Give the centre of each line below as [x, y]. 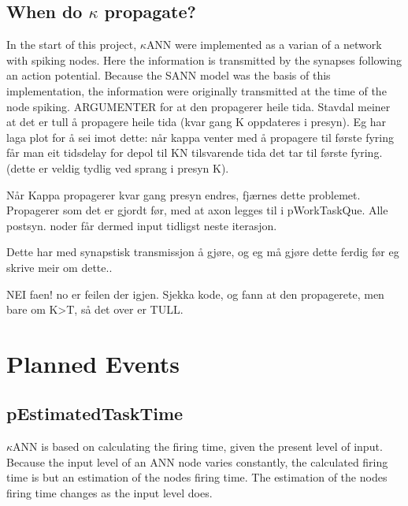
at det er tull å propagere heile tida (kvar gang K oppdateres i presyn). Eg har [197, 122]
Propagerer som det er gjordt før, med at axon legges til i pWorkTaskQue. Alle [197, 210]
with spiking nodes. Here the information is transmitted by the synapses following [204, 60]
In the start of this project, [72, 45]
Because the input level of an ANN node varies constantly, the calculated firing [197, 461]
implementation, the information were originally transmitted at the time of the [197, 90]
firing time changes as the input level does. [109, 493]
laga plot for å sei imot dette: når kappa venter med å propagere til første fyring [200, 137]
